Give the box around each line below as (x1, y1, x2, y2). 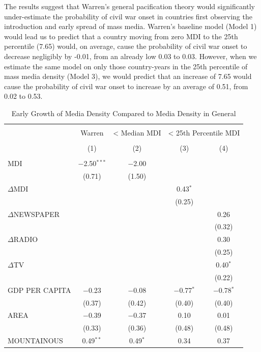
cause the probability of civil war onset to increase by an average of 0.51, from (4, 80, 248, 91)
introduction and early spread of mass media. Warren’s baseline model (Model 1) (4, 21, 257, 32)
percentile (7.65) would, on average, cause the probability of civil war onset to (4, 41, 247, 51)
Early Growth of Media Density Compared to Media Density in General (11, 107, 236, 118)
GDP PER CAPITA (8, 284, 71, 295)
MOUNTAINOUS (8, 335, 63, 346)
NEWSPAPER (13, 208, 60, 219)
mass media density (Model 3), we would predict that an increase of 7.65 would (4, 71, 252, 82)
